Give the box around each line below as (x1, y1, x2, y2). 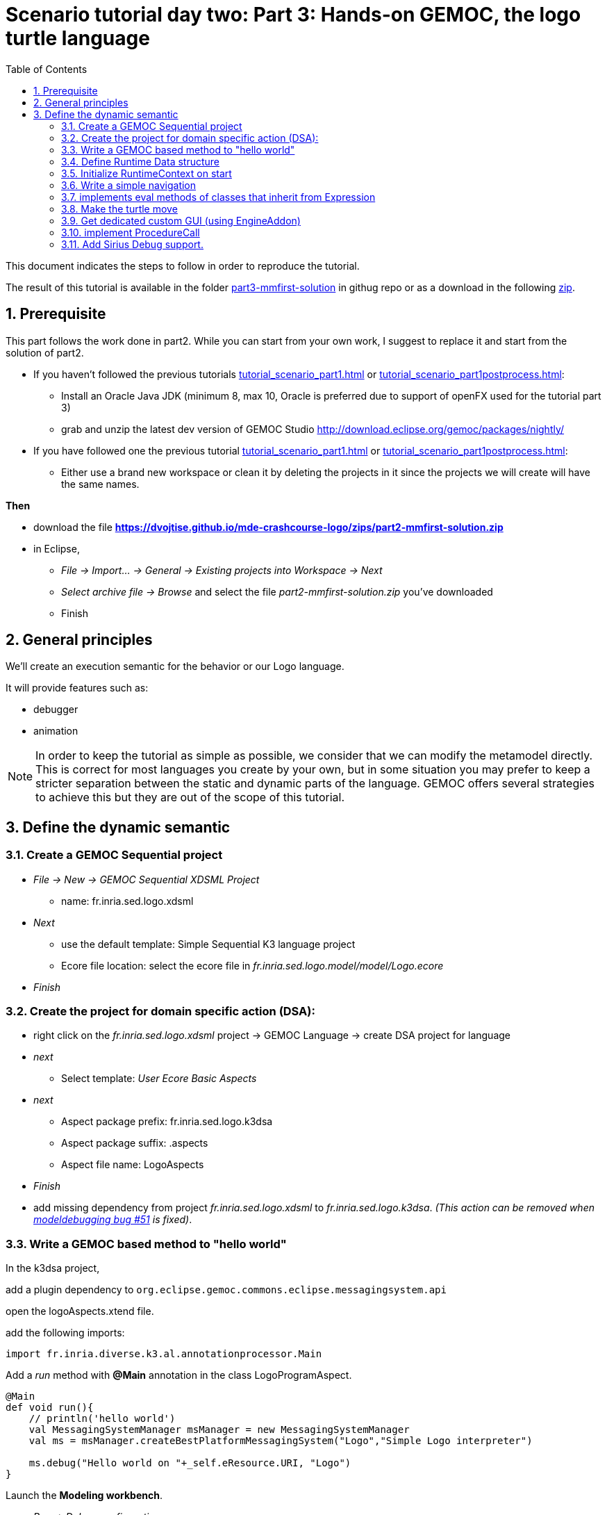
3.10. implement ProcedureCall (61, 226, 200, 238)
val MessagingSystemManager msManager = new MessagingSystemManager (28, 1424, 410, 1436)
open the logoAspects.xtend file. (6, 1305, 154, 1318)
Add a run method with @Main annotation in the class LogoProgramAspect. (6, 1369, 352, 1382)
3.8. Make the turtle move (61, 202, 178, 215)
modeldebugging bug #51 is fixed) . (33, 1213, 192, 1226)
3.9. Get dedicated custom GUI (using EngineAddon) (61, 214, 301, 227)
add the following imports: (6, 1327, 125, 1339)
